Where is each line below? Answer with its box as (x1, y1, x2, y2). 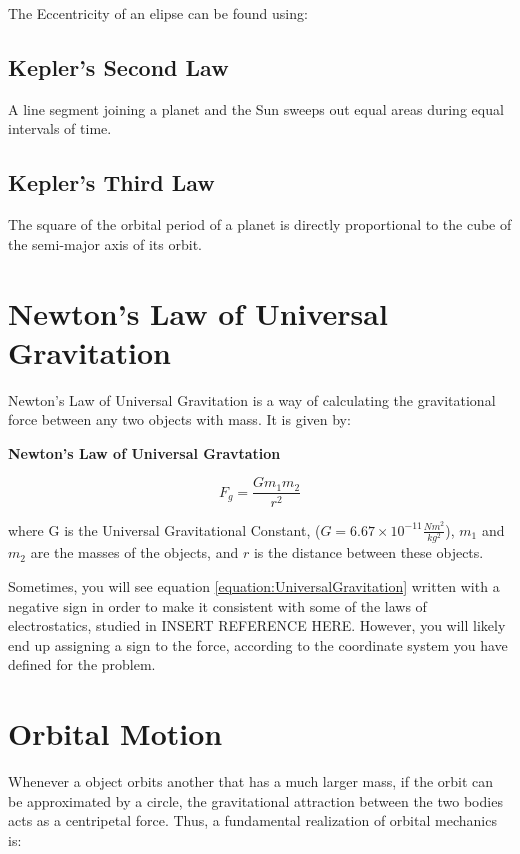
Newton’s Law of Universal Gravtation (8, 442, 281, 463)
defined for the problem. (8, 654, 156, 675)
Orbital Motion (8, 713, 223, 754)
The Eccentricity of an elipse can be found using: (8, 3, 308, 23)
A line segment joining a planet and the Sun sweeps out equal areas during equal (8, 98, 504, 119)
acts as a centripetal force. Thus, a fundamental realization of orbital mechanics (8, 810, 497, 831)
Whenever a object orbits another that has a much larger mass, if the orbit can (8, 771, 494, 792)
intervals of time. (8, 118, 112, 139)
